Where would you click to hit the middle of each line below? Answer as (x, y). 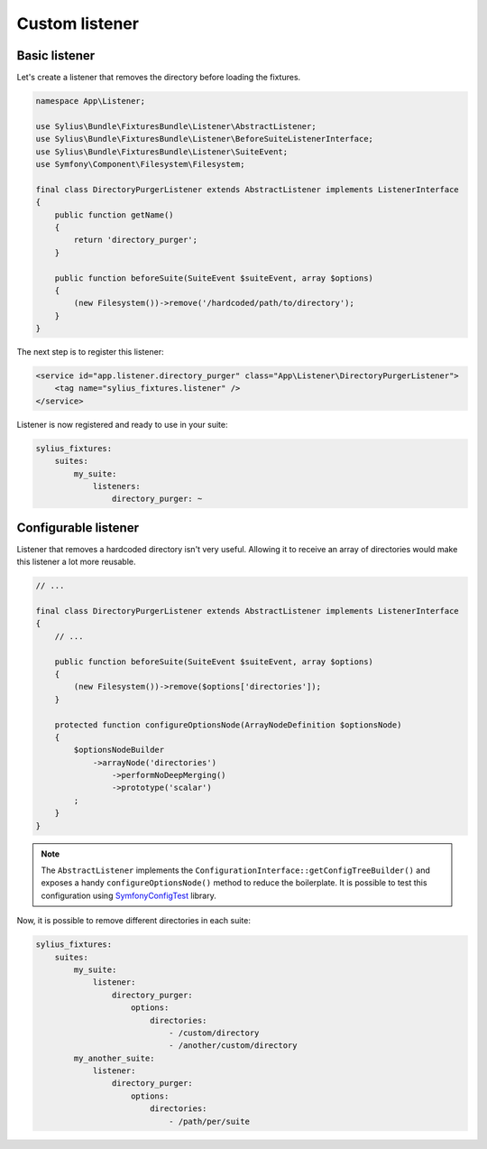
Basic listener (56, 56)
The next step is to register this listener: (90, 352)
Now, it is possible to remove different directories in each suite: (134, 921)
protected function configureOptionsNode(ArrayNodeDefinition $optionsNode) (228, 725)
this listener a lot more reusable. (76, 562)
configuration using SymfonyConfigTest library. (129, 895)
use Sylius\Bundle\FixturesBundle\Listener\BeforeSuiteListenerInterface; (205, 139)
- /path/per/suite (209, 1121)
